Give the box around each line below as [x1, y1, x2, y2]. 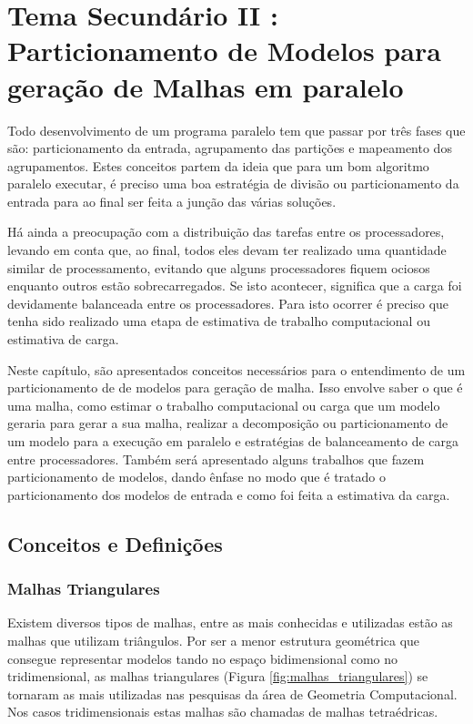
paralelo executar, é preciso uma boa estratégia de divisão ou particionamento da [7, 174, 459, 193]
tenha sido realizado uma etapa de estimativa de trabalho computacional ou [7, 311, 430, 331]
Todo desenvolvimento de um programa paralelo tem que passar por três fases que [7, 120, 466, 139]
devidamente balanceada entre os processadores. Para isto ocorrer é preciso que [7, 293, 449, 312]
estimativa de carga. [7, 330, 119, 349]
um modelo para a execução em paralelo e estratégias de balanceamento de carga [7, 432, 459, 450]
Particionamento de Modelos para [7, 32, 441, 69]
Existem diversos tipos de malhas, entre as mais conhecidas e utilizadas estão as [7, 613, 453, 632]
